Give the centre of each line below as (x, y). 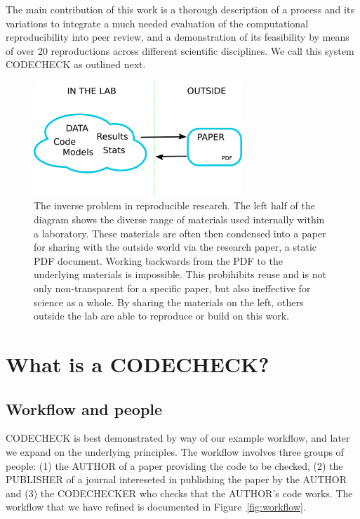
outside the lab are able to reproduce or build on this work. (161, 316)
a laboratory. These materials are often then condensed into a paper (180, 233)
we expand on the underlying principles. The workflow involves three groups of (175, 451)
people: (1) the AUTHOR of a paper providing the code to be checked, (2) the (174, 465)
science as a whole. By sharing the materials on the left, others (169, 302)
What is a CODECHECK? (138, 363)
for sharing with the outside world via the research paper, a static (175, 247)
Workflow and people (84, 408)
